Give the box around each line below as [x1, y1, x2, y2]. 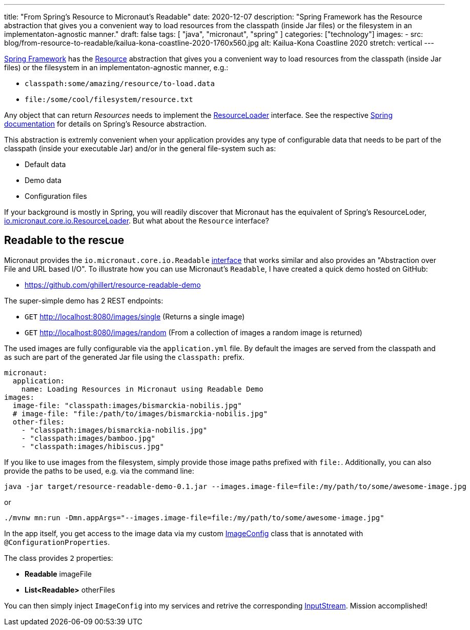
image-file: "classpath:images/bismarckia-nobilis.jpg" [12, 401, 242, 410]
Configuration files [25, 192, 87, 200]
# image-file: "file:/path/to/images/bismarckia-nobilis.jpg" [12, 409, 268, 418]
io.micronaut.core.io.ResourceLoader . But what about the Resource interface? [4, 216, 269, 225]
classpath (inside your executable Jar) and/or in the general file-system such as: [4, 144, 276, 153]
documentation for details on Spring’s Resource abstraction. [4, 119, 207, 128]
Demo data [25, 176, 62, 185]
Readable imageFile [25, 569, 92, 578]
